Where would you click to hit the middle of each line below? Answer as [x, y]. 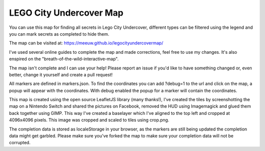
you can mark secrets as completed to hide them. [59, 34]
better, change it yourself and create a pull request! [61, 75]
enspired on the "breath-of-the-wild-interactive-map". [64, 59]
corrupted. [20, 143]
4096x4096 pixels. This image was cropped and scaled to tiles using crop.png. [89, 120]
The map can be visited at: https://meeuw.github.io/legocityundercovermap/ [86, 43]
